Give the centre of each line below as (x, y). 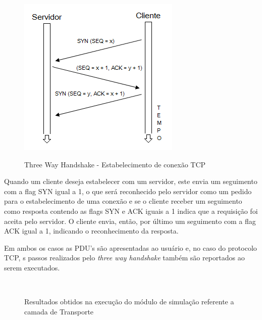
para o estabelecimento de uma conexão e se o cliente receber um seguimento (123, 201)
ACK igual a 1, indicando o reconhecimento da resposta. (91, 231)
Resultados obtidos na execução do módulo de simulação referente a (129, 302)
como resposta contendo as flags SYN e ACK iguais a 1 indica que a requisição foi (131, 211)
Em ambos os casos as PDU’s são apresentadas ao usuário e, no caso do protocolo (130, 247)
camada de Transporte (59, 311)
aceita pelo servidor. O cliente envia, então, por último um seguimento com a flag (130, 221)
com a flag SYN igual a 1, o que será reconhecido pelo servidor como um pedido (128, 191)
